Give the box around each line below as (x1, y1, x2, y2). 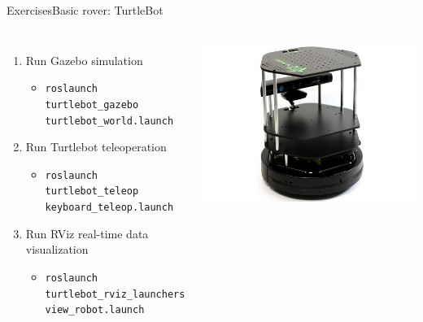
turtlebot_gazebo (45, 98, 139, 111)
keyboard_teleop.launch (45, 202, 174, 214)
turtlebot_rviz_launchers (45, 288, 185, 300)
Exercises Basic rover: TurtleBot (7, 2, 164, 18)
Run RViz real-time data (25, 224, 149, 241)
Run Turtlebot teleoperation (25, 138, 167, 155)
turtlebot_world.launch (45, 115, 174, 127)
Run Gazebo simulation (25, 51, 143, 68)
